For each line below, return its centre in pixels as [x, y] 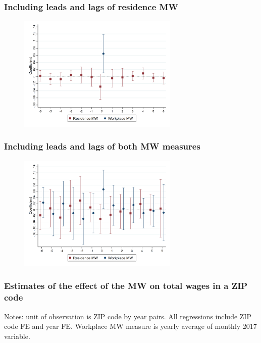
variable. [17, 336]
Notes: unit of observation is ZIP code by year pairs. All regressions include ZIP [128, 316]
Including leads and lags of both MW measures [102, 146]
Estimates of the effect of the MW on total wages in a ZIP [126, 286]
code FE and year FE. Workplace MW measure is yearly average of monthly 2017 [130, 326]
